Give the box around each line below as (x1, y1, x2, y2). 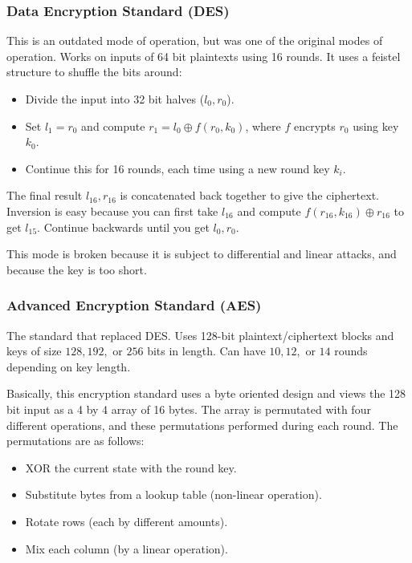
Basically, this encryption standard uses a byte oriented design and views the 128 (6, 385, 406, 402)
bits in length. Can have (147, 342, 266, 359)
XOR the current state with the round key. (25, 459, 237, 476)
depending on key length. (6, 358, 131, 375)
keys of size (6, 342, 62, 359)
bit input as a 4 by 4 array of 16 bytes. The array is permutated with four (6, 400, 371, 417)
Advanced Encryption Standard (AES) (6, 295, 262, 315)
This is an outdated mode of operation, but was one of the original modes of (6, 32, 383, 49)
